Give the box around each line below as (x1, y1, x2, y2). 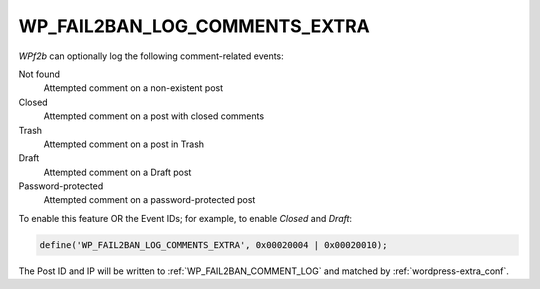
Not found (18, 68, 60, 80)
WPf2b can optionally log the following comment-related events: (18, 50, 284, 62)
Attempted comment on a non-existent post (43, 82, 224, 94)
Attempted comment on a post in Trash (43, 138, 205, 150)
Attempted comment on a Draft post (43, 166, 192, 178)
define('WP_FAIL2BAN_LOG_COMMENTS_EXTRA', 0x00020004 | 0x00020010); (39, 239, 388, 250)
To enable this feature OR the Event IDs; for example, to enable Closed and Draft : (18, 212, 353, 224)
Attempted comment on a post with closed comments (43, 110, 265, 122)
